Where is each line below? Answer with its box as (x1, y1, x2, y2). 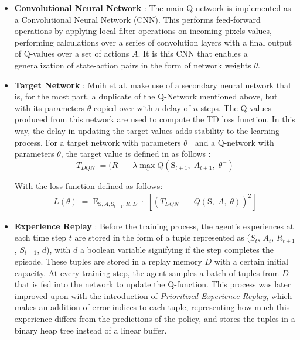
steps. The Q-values (200, 101, 271, 114)
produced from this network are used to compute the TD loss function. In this (14, 113, 295, 125)
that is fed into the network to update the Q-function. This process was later (14, 278, 291, 290)
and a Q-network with (195, 136, 274, 148)
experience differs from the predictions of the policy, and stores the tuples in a (14, 312, 295, 325)
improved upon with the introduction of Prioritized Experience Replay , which (14, 289, 292, 301)
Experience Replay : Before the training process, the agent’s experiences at (14, 219, 294, 232)
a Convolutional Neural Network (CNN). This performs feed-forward (14, 13, 261, 25)
